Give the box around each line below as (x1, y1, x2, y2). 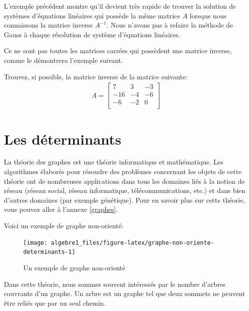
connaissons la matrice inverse (4, 20, 93, 30)
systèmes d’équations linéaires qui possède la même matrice (4, 10, 180, 20)
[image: (23, 239, 48, 246)
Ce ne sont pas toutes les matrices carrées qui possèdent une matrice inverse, (4, 45, 232, 56)
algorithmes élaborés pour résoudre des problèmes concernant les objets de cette (4, 166, 242, 177)
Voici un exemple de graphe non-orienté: (4, 221, 124, 230)
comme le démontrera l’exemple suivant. (4, 55, 123, 65)
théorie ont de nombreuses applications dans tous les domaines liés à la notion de (4, 176, 245, 186)
